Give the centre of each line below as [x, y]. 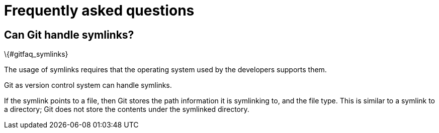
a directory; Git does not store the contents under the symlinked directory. [127, 109]
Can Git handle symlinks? [69, 35]
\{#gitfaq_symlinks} [36, 54]
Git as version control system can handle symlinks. [88, 85]
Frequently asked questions [99, 11]
